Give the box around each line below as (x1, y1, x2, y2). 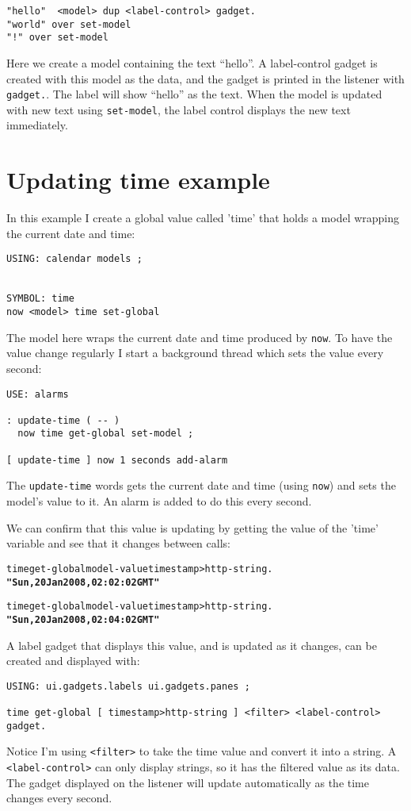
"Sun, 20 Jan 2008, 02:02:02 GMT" (6, 576, 160, 588)
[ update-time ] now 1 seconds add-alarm (6, 454, 228, 466)
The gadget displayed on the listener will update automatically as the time (6, 774, 369, 790)
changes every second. (6, 790, 112, 806)
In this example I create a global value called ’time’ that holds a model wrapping (6, 209, 400, 226)
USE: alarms (6, 388, 69, 400)
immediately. (6, 117, 68, 133)
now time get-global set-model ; (17, 428, 194, 440)
